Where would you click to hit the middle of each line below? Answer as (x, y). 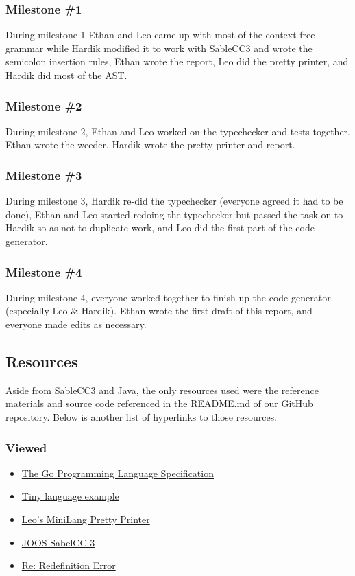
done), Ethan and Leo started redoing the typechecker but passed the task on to (174, 214)
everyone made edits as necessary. (76, 324)
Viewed (26, 447)
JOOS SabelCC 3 (58, 542)
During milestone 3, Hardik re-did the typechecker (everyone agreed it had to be (174, 201)
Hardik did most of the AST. (66, 75)
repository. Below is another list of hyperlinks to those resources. (142, 416)
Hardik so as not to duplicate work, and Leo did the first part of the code (160, 228)
